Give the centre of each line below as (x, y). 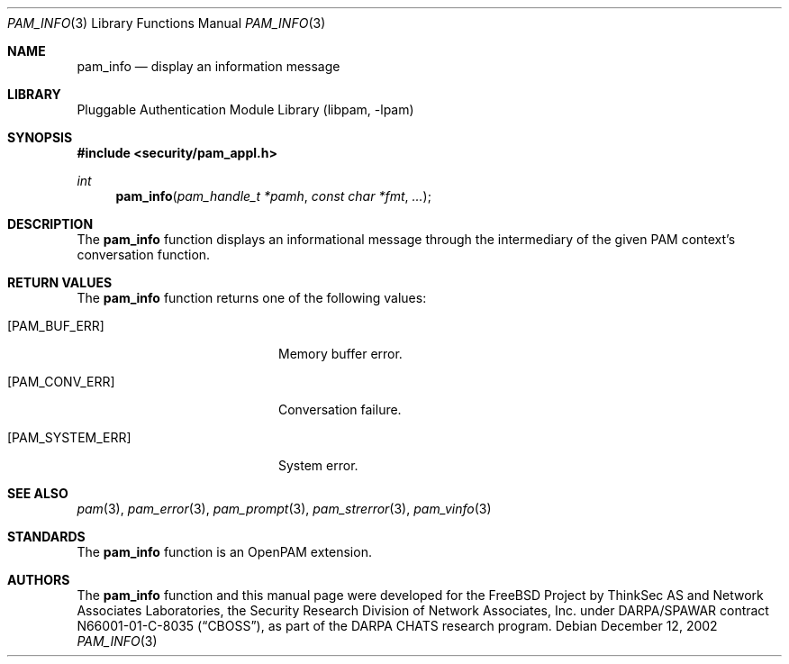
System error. (318, 465)
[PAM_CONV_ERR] (61, 382)
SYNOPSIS (40, 137)
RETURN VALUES (60, 282)
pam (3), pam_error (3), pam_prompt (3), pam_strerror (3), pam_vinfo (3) (284, 509)
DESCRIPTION (50, 224)
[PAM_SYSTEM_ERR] (69, 437)
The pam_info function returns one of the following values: (252, 298)
